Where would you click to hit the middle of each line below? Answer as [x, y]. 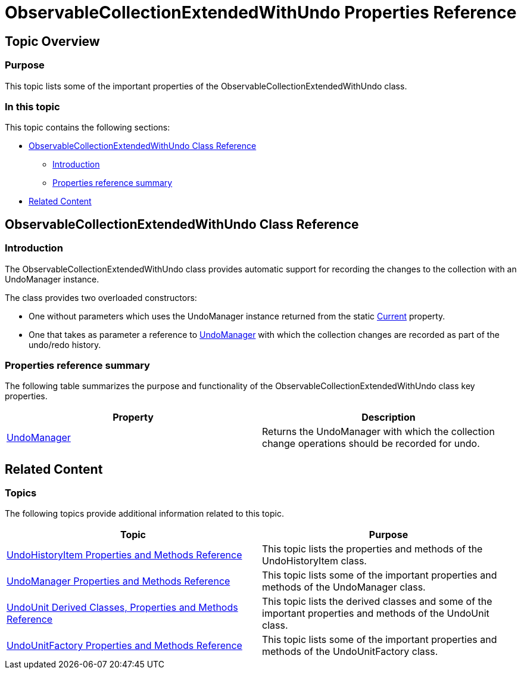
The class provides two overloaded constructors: [101, 297]
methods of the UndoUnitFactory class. [350, 652]
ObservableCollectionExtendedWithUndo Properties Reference [261, 13]
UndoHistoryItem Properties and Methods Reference [124, 555]
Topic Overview [52, 41]
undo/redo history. [65, 344]
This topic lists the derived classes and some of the [377, 602]
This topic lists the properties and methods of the [372, 549]
